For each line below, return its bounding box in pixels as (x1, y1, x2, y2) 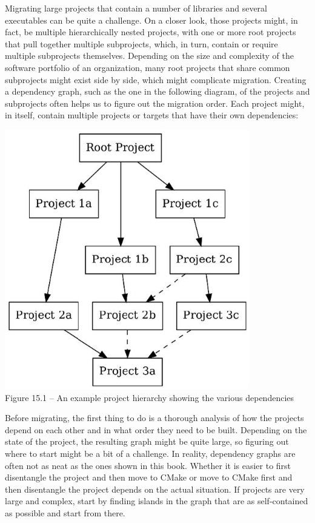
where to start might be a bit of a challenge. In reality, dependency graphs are (5, 447, 296, 459)
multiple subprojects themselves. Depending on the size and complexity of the (5, 49, 294, 62)
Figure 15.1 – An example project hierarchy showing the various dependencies (5, 391, 294, 403)
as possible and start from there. (5, 506, 125, 519)
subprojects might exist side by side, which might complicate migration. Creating (5, 73, 307, 86)
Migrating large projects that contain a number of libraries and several (5, 2, 267, 14)
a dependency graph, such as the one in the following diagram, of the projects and (5, 85, 310, 98)
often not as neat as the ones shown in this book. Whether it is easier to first (5, 459, 291, 471)
